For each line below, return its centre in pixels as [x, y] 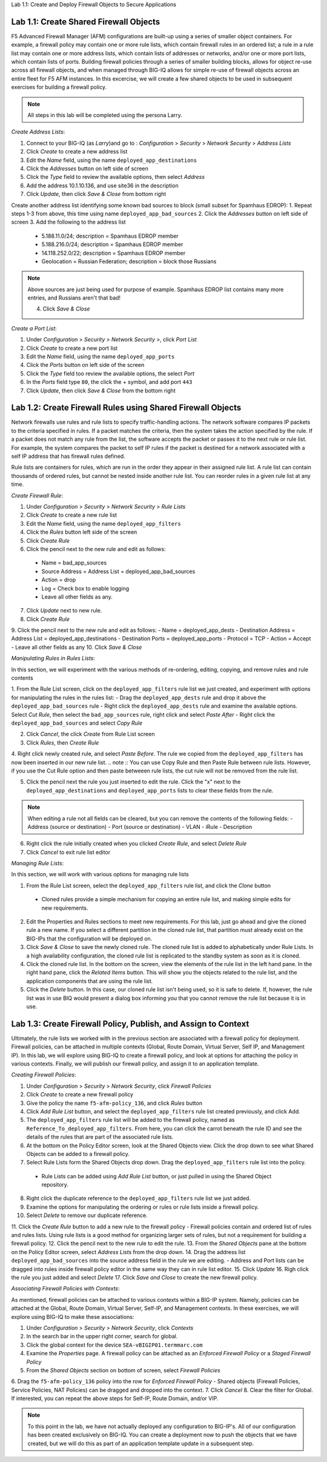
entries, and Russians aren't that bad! [74, 298]
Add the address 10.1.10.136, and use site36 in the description [102, 186]
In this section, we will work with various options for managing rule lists [100, 874]
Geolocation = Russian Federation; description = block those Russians [129, 261]
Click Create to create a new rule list [72, 515]
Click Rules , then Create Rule [63, 742]
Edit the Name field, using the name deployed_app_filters [104, 523]
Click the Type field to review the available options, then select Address [116, 177]
